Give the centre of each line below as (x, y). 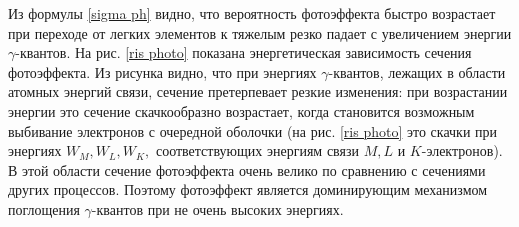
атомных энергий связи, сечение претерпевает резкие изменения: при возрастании (258, 91)
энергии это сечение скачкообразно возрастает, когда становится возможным (241, 110)
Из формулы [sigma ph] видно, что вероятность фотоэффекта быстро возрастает (252, 13)
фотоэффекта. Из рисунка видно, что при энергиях (162, 71)
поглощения (44, 208)
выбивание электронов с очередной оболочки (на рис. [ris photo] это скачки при (253, 130)
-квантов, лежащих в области (417, 71)
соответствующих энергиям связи (257, 150)
